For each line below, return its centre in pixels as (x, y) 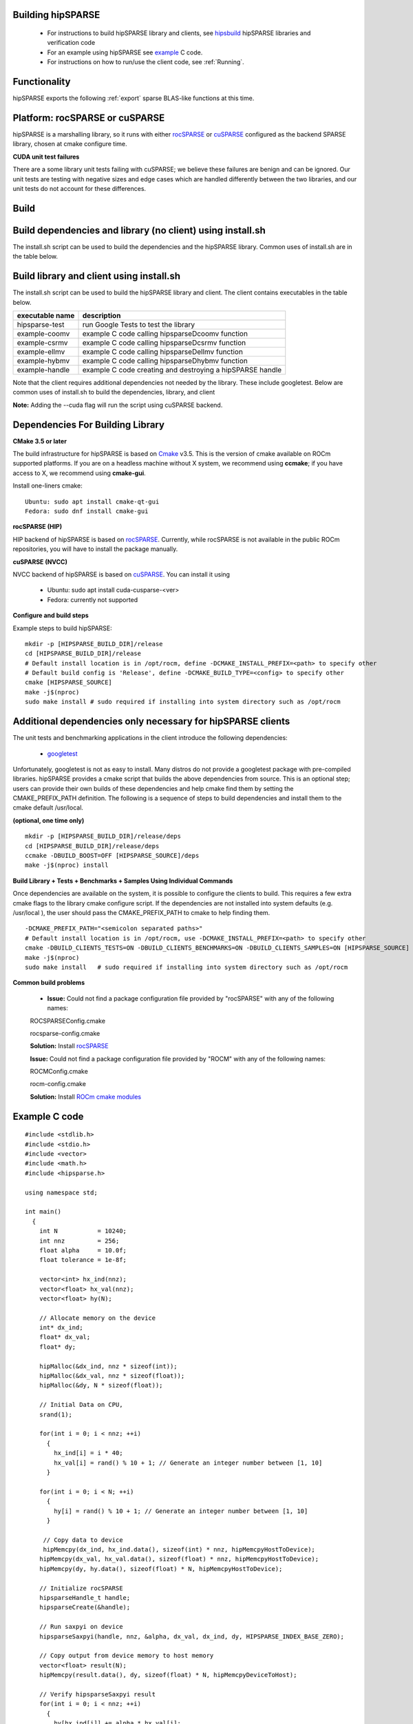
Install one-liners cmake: (47, 485)
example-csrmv (42, 343)
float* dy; (57, 1347)
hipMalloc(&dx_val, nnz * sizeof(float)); (112, 1376)
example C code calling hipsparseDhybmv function (165, 361)
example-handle (43, 370)
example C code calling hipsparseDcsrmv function (164, 343)
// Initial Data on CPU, (81, 1405)
